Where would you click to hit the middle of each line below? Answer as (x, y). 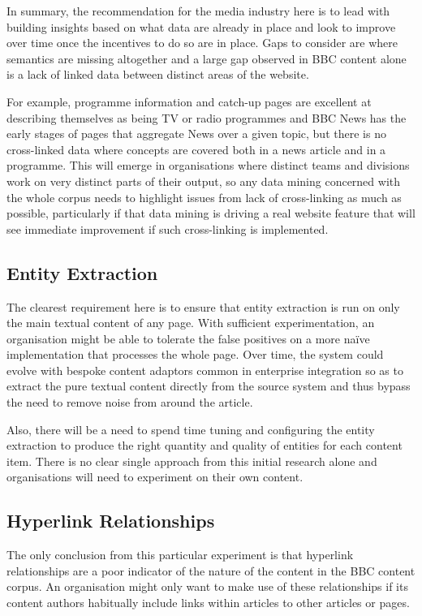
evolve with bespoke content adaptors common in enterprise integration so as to (205, 370)
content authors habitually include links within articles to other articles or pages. (208, 603)
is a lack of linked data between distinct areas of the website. (158, 74)
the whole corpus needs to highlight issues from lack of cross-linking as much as (204, 197)
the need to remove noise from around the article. (130, 402)
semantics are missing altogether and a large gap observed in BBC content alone (207, 58)
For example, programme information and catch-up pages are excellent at (189, 101)
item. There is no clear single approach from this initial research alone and (192, 461)
